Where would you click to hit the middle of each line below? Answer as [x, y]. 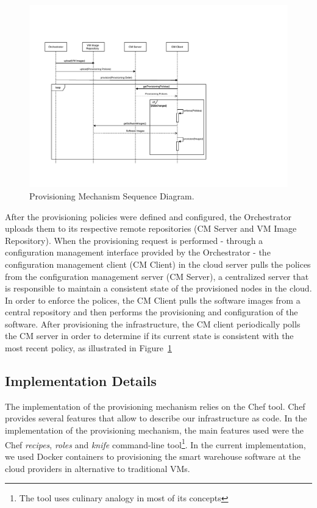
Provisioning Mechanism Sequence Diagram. [112, 195]
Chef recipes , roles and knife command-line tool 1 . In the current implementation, [155, 443]
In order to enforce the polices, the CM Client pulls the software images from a [153, 300]
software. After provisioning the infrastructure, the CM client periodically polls [153, 324]
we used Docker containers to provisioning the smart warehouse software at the [153, 456]
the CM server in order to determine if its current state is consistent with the [149, 336]
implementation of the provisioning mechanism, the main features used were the [155, 430]
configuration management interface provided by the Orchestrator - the [138, 252]
